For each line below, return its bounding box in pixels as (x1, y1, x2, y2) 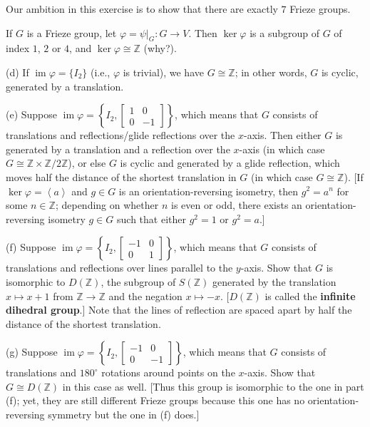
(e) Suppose (6, 107, 58, 122)
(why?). (143, 41, 177, 56)
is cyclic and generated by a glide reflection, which (120, 155, 340, 170)
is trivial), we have (123, 64, 204, 79)
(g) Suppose (6, 344, 58, 359)
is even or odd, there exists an (170, 197, 302, 212)
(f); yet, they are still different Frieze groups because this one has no (6, 393, 305, 408)
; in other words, (235, 64, 307, 79)
